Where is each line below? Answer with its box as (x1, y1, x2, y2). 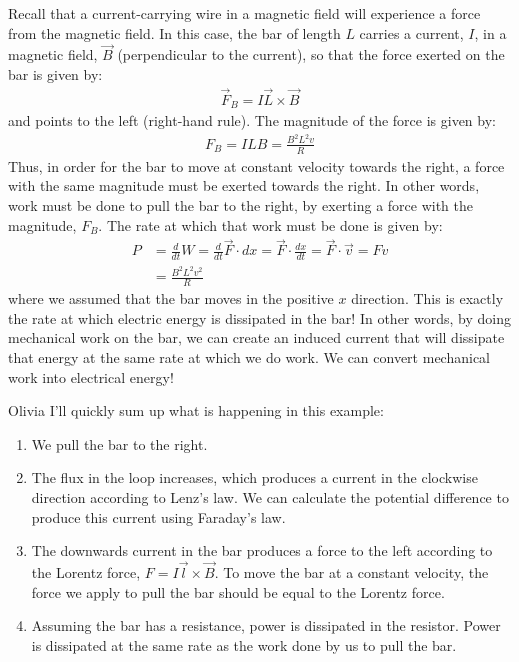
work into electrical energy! (8, 366, 174, 387)
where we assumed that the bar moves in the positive (8, 288, 334, 309)
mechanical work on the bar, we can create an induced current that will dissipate (8, 327, 505, 348)
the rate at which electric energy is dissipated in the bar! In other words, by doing (8, 307, 511, 328)
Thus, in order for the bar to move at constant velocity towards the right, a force (8, 155, 505, 176)
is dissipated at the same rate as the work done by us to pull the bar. (31, 634, 457, 655)
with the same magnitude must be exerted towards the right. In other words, (8, 175, 480, 196)
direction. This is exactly (351, 288, 504, 309)
